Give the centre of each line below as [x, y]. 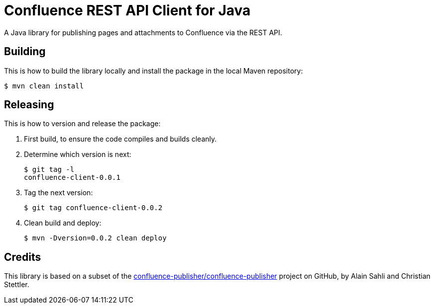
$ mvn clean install [44, 86]
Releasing [29, 105]
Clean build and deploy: [63, 223]
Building [25, 52]
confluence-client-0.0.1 [72, 178]
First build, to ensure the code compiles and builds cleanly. [120, 139]
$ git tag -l [49, 170]
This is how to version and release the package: [82, 124]
